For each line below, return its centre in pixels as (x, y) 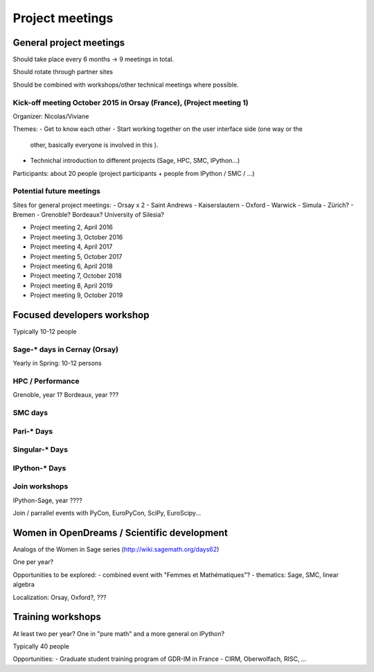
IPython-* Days (39, 468)
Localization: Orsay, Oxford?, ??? (60, 597)
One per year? (33, 562)
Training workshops (57, 617)
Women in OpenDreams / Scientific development (120, 532)
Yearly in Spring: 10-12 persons (57, 363)
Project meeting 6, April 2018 (72, 266)
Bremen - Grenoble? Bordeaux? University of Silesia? (89, 215)
